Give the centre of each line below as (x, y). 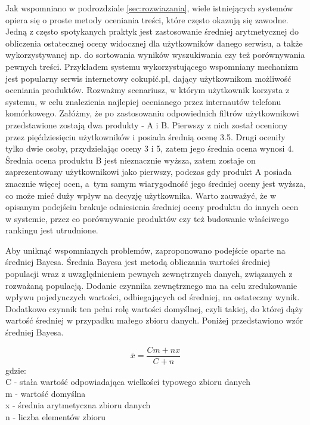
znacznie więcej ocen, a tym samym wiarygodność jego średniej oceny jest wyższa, (156, 183)
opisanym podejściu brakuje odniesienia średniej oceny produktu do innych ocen (152, 207)
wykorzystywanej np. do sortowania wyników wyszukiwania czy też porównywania (155, 55)
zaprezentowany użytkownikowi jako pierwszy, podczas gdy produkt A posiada (149, 172)
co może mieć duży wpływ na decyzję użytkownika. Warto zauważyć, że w (141, 195)
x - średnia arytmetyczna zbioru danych (78, 405)
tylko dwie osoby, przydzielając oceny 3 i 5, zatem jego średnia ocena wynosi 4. (150, 148)
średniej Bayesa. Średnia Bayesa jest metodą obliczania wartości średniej (138, 262)
